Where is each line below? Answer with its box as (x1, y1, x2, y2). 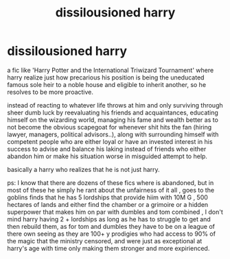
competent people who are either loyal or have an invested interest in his (7, 137, 213, 145)
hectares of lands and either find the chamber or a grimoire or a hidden (7, 200, 209, 208)
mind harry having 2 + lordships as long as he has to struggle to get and (7, 214, 211, 223)
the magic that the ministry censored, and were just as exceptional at (7, 236, 203, 245)
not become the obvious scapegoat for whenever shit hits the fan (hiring (7, 123, 212, 131)
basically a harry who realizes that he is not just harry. (7, 165, 160, 173)
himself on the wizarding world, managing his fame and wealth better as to (7, 115, 218, 124)
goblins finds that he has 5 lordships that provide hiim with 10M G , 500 (7, 193, 208, 201)
